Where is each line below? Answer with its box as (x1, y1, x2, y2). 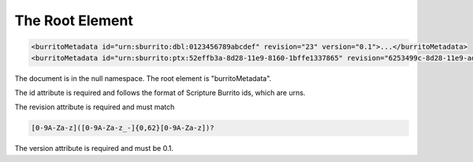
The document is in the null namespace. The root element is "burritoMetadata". (14, 73, 272, 83)
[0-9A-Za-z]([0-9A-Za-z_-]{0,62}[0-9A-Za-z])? (31, 123, 214, 133)
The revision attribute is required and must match (14, 102, 175, 112)
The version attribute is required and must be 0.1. (14, 144, 173, 153)
